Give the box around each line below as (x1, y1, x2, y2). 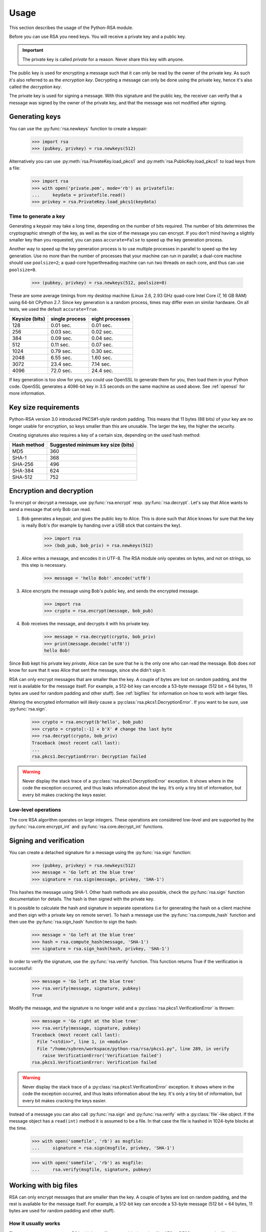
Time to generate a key (9, 212, 65, 219)
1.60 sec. (91, 354, 113, 361)
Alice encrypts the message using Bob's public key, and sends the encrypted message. (21, 588, 199, 594)
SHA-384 (12, 467, 34, 474)
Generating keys (9, 112, 61, 121)
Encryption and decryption (9, 486, 94, 495)
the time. (9, 1125, 27, 1131)
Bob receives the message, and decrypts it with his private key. (21, 621, 150, 627)
